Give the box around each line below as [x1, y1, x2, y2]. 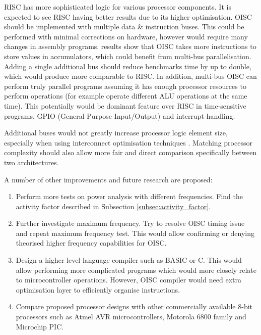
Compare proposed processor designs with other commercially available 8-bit [16, 301, 253, 312]
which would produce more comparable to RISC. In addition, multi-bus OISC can [4, 71, 257, 81]
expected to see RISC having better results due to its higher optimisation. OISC [4, 11, 252, 22]
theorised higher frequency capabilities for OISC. [16, 237, 167, 248]
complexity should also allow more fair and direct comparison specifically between [4, 147, 257, 158]
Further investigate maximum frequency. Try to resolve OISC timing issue [16, 218, 245, 228]
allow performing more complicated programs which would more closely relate [16, 264, 256, 275]
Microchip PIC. [16, 321, 64, 331]
